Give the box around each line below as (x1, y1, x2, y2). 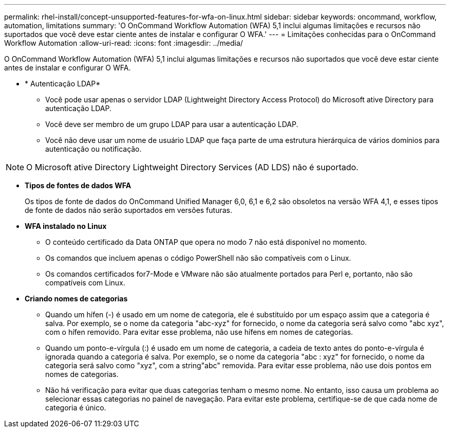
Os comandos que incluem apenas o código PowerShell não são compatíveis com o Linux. (45, 254, 351, 262)
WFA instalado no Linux (25, 222, 107, 230)
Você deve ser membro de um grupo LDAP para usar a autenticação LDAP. (45, 120, 298, 129)
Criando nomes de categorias (25, 294, 128, 303)
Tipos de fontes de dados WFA (25, 181, 132, 190)
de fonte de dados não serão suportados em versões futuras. (25, 206, 232, 214)
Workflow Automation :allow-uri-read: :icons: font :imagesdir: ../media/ (4, 39, 243, 47)
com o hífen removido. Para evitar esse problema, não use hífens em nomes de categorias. (45, 328, 353, 336)
